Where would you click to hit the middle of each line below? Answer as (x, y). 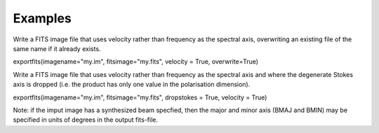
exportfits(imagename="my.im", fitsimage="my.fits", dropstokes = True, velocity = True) (140, 97)
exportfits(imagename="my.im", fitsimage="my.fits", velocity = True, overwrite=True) (136, 62)
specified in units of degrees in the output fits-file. (85, 120)
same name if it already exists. (57, 48)
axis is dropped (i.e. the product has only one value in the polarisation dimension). (132, 85)
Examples (42, 18)
